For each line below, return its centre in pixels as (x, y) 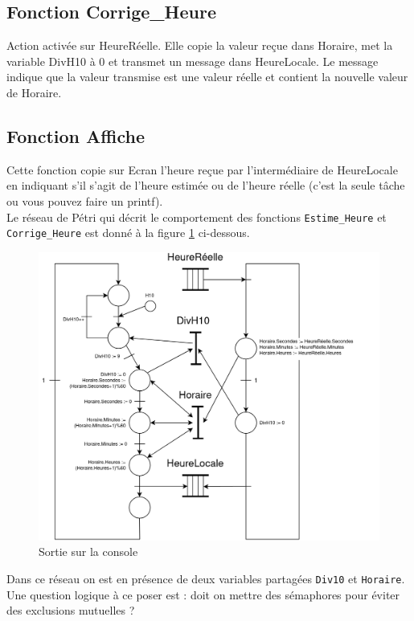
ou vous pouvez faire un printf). (85, 200)
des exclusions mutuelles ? (71, 610)
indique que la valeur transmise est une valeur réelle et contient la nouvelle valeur (207, 77)
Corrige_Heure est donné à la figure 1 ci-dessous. (128, 233)
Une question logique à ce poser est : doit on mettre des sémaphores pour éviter (203, 594)
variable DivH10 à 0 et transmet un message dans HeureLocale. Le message (193, 61)
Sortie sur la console (88, 552)
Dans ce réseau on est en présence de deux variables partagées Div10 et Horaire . (206, 579)
